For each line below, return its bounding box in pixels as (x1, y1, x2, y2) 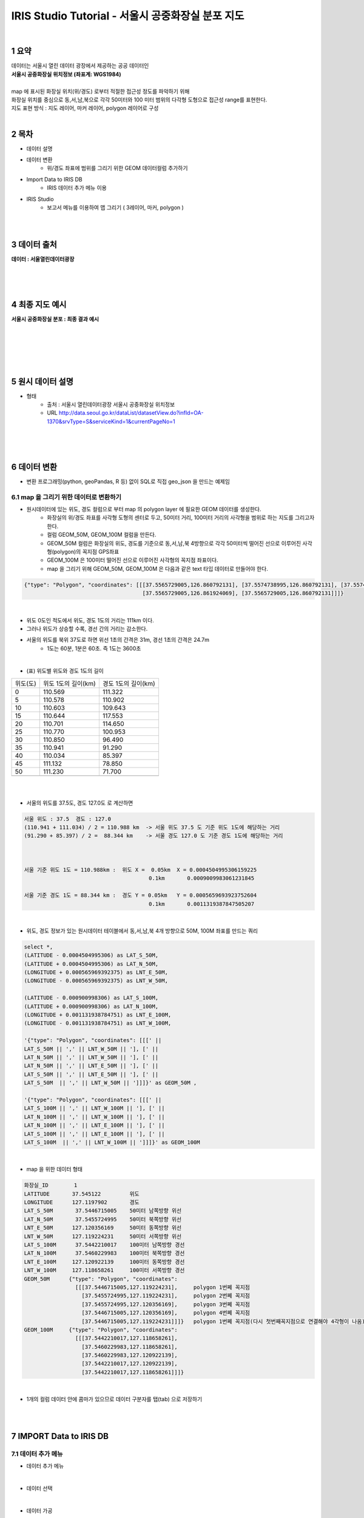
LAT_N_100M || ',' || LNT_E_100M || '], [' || (24, 1122, 165, 1129)
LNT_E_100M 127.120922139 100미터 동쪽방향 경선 (24, 1258, 185, 1265)
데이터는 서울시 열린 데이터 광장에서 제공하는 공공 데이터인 (11, 62, 149, 69)
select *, (24, 943, 53, 950)
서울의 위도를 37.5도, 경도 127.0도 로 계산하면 (26, 799, 133, 806)
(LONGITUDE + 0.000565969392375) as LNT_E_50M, (24, 969, 168, 976)
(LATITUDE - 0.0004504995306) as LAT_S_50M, (24, 952, 159, 959)
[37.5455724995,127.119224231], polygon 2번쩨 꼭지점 (81, 1292, 251, 1299)
